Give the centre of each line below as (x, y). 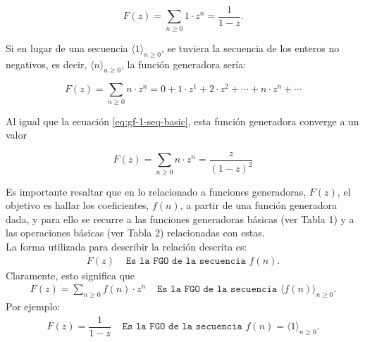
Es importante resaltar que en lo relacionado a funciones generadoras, (156, 191)
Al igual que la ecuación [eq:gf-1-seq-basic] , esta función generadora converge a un (182, 121)
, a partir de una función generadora (258, 205)
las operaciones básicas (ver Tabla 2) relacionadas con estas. (135, 233)
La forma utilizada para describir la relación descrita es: (126, 247)
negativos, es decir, (47, 64)
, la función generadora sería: (184, 64)
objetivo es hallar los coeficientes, (78, 205)
